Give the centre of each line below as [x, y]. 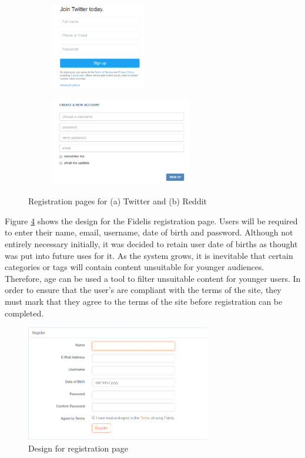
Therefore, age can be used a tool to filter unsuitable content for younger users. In [153, 278]
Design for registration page [78, 448]
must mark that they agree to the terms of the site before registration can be [144, 301]
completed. [24, 313]
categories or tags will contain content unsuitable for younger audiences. [135, 267]
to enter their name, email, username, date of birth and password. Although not [149, 232]
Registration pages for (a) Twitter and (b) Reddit [118, 201]
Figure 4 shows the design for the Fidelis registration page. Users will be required [151, 220]
